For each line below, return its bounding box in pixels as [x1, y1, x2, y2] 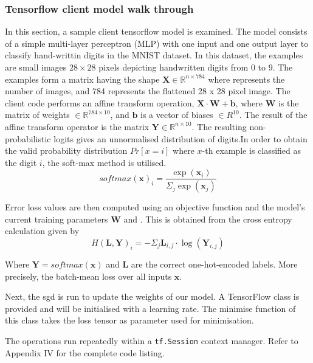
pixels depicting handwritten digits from [98, 61, 249, 73]
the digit [5, 156, 37, 168]
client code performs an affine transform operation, [5, 96, 194, 109]
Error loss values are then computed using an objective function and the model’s [5, 201, 305, 213]
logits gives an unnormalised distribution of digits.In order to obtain [53, 132, 308, 145]
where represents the [208, 72, 285, 85]
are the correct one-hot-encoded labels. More [131, 258, 298, 271]
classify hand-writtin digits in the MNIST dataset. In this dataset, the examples [5, 49, 303, 61]
